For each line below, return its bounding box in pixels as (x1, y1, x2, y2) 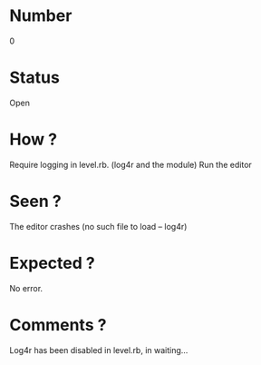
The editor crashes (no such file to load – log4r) (9, 221, 188, 232)
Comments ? (9, 314, 107, 335)
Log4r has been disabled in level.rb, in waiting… (9, 344, 188, 355)
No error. (9, 282, 43, 293)
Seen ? (9, 192, 62, 212)
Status (9, 67, 61, 88)
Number (9, 5, 72, 26)
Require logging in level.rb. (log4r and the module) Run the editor (9, 159, 252, 170)
